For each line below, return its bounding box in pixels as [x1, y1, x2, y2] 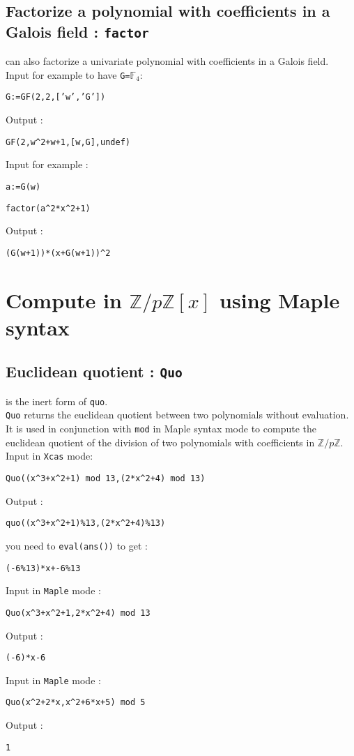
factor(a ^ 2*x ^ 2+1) [6, 203, 91, 213]
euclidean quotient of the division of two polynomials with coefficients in [6, 434, 315, 449]
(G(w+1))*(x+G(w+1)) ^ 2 [6, 248, 111, 258]
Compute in [6, 285, 122, 314]
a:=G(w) [6, 181, 41, 192]
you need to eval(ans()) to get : [6, 538, 148, 552]
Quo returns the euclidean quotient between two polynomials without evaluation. [6, 407, 349, 422]
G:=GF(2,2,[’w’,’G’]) [6, 92, 106, 103]
